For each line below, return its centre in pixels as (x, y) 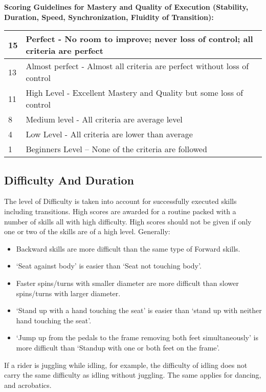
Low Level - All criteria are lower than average (109, 134)
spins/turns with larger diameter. (68, 293)
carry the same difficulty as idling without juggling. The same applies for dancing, (133, 375)
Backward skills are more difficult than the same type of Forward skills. (128, 248)
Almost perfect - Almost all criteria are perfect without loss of (137, 66)
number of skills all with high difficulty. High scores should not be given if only (128, 221)
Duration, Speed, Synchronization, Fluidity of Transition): (109, 17)
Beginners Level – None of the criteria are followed (116, 149)
